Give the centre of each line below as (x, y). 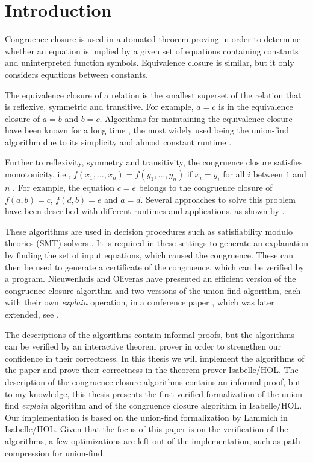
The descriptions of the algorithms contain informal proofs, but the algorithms (150, 334)
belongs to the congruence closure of (206, 187)
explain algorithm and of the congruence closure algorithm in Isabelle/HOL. (162, 405)
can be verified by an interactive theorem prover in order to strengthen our (143, 346)
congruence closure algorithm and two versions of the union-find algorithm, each (153, 290)
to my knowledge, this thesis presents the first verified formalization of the (142, 393)
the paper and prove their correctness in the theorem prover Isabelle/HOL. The (152, 370)
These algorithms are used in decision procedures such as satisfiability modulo (149, 231)
